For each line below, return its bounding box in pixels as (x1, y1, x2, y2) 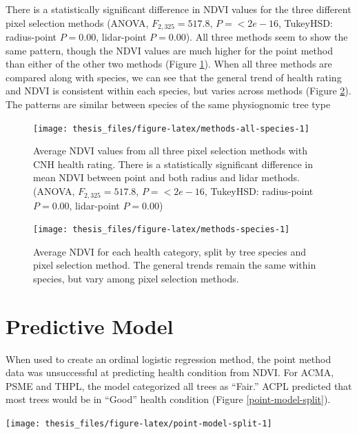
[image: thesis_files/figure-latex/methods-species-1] (33, 225, 290, 235)
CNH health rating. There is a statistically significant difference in (33, 156, 314, 171)
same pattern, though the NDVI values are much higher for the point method (6, 43, 333, 57)
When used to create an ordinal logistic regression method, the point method (6, 351, 331, 366)
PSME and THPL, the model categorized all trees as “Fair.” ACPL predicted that (6, 378, 352, 393)
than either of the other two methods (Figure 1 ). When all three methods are (6, 56, 332, 71)
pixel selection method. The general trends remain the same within (33, 258, 316, 272)
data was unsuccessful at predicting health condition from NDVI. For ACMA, (6, 365, 334, 380)
